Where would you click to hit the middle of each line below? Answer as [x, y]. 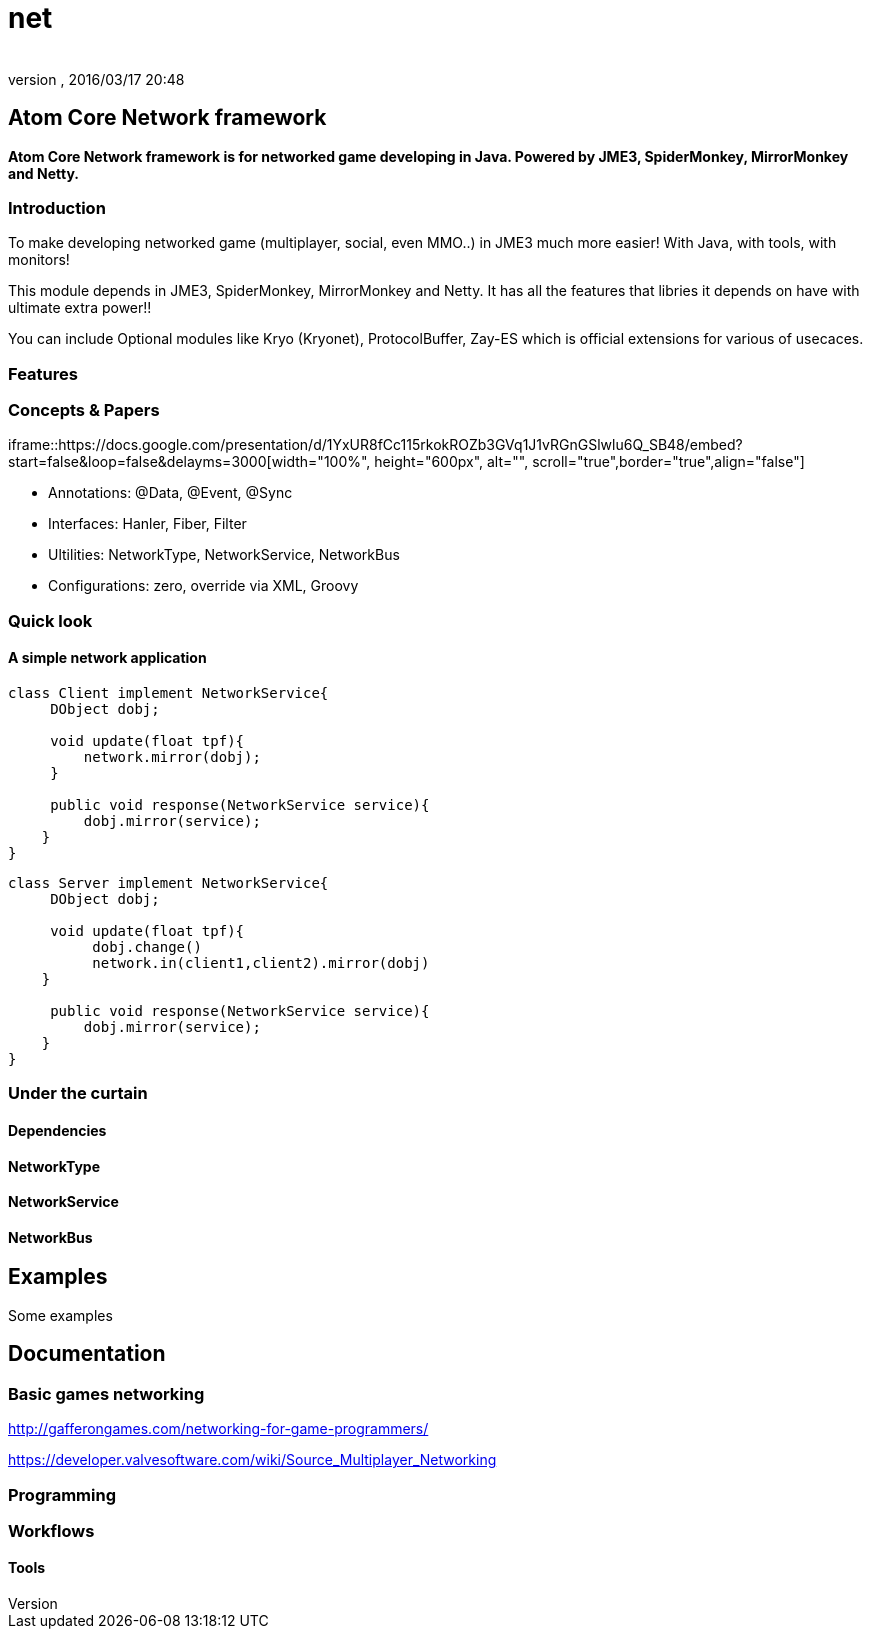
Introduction [57, 207]
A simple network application [107, 658]
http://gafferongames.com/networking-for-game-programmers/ [218, 1429]
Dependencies [57, 1131]
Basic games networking [106, 1393]
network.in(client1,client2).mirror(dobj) [261, 963]
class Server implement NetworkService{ [168, 883]
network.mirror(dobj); [172, 757]
